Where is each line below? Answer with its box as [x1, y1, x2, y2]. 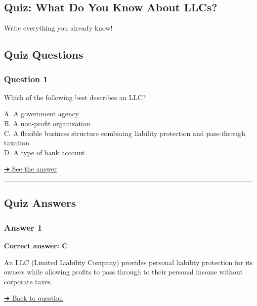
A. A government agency [4, 108, 79, 119]
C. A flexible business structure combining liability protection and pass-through [4, 128, 245, 138]
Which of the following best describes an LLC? [4, 92, 146, 102]
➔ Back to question [4, 293, 63, 303]
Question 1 [4, 72, 48, 85]
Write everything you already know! [4, 23, 113, 33]
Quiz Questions [4, 47, 84, 62]
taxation [4, 137, 29, 148]
